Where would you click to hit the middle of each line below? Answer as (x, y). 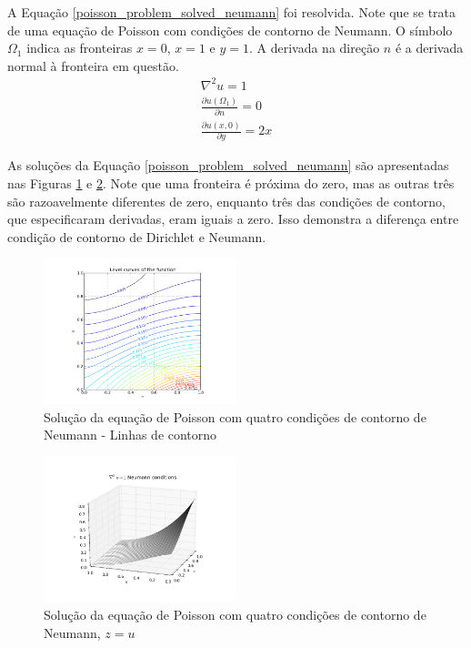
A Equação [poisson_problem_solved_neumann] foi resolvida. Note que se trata (232, 12)
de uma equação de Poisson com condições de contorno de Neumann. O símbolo (230, 30)
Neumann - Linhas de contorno (130, 435)
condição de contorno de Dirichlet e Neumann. (137, 236)
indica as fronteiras (80, 48)
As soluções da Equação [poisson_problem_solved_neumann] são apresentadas (228, 165)
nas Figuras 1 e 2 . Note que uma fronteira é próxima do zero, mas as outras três (231, 182)
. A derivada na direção (314, 48)
